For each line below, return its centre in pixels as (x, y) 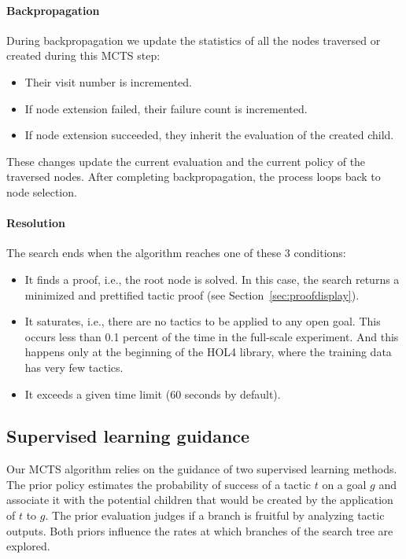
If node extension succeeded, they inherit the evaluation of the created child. (209, 135)
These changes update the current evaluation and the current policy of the (186, 161)
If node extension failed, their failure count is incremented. (166, 108)
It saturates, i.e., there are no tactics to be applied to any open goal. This (203, 321)
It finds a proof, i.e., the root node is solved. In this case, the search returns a (212, 279)
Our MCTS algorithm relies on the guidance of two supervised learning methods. (202, 469)
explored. (28, 546)
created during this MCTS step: (83, 55)
